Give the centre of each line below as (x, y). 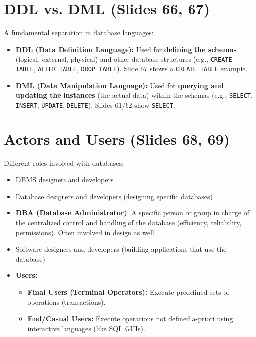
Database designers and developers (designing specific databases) (114, 196)
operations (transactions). (66, 302)
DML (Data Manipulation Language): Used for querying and (120, 85)
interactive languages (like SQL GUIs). (86, 328)
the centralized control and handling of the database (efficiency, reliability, (128, 223)
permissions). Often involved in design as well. (86, 232)
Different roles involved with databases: (64, 163)
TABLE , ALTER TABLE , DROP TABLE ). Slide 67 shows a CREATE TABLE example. (131, 68)
